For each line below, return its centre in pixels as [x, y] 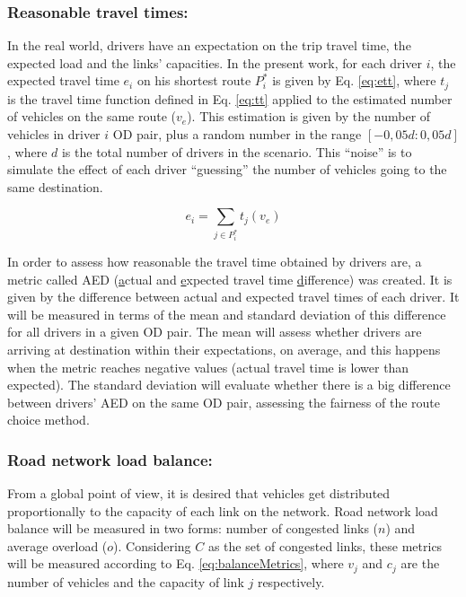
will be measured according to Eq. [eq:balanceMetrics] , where [176, 563]
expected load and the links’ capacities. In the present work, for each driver [215, 62]
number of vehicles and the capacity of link [126, 581]
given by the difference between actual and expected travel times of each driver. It [233, 297]
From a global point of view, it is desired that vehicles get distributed [199, 493]
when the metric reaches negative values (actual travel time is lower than [208, 367]
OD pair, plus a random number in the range [237, 134]
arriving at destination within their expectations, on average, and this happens [224, 349]
